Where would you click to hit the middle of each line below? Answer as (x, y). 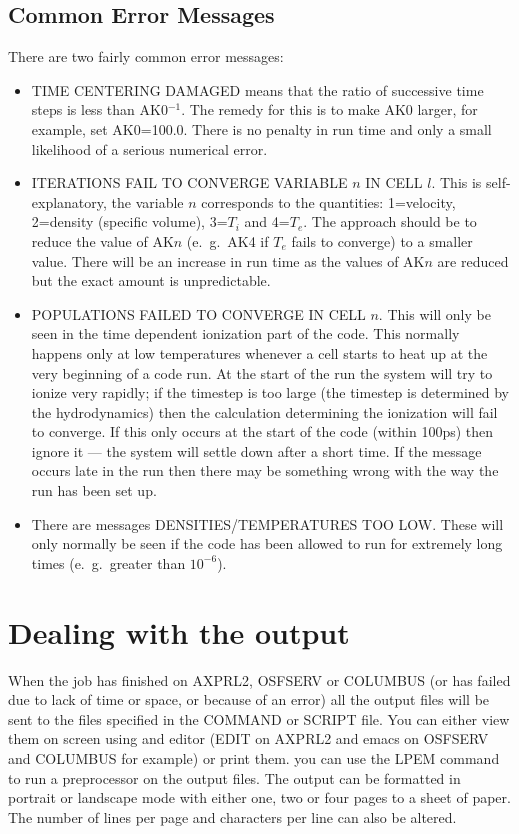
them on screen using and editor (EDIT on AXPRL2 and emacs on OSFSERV (248, 738)
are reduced (473, 260)
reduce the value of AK (102, 240)
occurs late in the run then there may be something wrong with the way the (265, 470)
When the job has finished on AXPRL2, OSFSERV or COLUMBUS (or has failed (259, 679)
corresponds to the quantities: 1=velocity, (328, 201)
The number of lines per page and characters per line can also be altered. (232, 816)
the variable (147, 201)
